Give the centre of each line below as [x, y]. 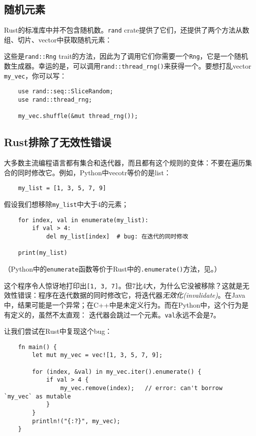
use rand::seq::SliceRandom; [65, 92]
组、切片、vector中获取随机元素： [58, 39]
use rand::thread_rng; [55, 100]
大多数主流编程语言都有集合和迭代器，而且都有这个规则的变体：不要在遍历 [125, 163]
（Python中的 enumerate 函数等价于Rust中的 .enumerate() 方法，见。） [112, 269]
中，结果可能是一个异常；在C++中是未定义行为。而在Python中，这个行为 [123, 304]
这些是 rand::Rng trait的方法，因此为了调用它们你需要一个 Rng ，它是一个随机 [126, 56]
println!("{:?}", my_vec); [76, 421]
